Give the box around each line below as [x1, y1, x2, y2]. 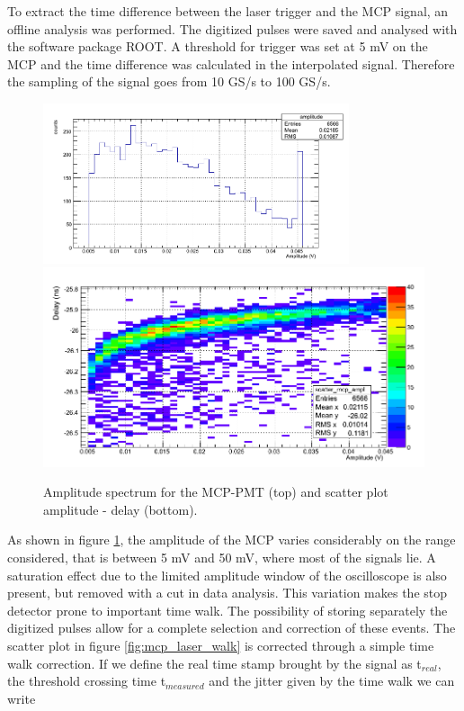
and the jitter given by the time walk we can [209, 671, 455, 690]
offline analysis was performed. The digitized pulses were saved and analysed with [7, 19, 458, 38]
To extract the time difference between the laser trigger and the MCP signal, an [7, 2, 449, 20]
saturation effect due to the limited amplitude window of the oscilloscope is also [7, 565, 447, 584]
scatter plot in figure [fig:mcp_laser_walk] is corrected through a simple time [7, 636, 434, 654]
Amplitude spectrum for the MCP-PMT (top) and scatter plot [43, 482, 388, 501]
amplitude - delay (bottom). [43, 499, 198, 518]
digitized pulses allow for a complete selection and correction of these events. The [7, 618, 456, 637]
